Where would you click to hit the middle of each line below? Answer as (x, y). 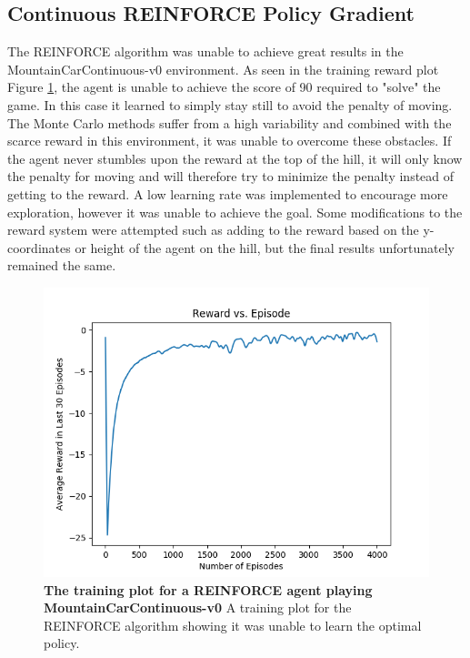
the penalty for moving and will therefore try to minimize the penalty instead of (231, 176)
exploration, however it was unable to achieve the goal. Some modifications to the (235, 212)
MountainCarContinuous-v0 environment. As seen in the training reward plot (223, 69)
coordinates (39, 247)
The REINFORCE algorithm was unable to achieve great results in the (205, 51)
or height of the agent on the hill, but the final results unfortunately (265, 247)
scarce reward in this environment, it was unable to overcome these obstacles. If (230, 141)
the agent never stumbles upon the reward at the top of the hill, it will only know (235, 158)
